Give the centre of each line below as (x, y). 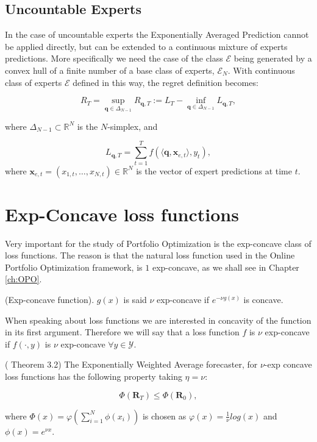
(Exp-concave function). (50, 300)
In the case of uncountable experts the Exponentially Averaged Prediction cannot (157, 34)
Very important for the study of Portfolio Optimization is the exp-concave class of (158, 243)
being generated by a (273, 58)
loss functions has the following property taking (94, 376)
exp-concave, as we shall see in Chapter (226, 267)
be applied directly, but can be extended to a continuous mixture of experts (146, 46)
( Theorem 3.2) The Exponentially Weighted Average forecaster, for (131, 364)
